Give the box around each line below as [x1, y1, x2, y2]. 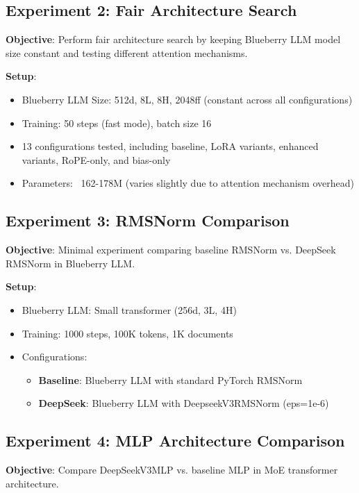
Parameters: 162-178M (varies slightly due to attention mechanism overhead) [22, 176, 354, 190]
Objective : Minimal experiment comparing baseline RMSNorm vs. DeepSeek [6, 242, 336, 257]
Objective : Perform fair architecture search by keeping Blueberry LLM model [6, 32, 341, 47]
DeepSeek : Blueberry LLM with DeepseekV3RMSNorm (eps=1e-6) [38, 396, 329, 410]
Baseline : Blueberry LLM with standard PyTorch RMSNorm [38, 372, 303, 387]
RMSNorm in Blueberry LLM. [6, 256, 135, 270]
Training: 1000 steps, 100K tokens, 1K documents [22, 326, 233, 340]
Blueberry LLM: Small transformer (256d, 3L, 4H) [22, 302, 237, 317]
